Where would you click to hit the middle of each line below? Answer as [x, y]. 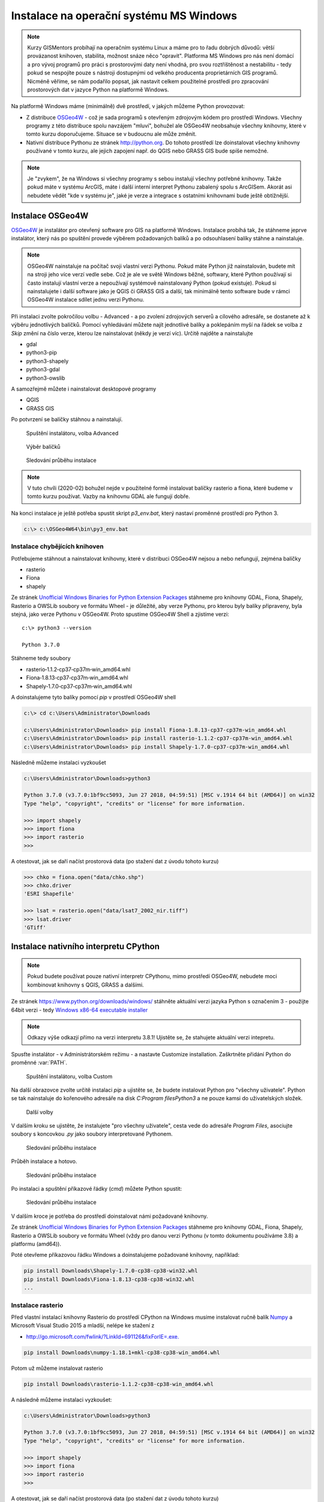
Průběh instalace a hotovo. [44, 1161]
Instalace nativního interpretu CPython [85, 947]
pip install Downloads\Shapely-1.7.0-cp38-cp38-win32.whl [111, 1271]
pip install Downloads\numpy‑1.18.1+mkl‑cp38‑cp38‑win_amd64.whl [122, 1352]
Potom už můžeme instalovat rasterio [57, 1368]
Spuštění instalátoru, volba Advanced [72, 433]
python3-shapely [47, 361]
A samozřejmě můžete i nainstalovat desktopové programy [84, 389]
